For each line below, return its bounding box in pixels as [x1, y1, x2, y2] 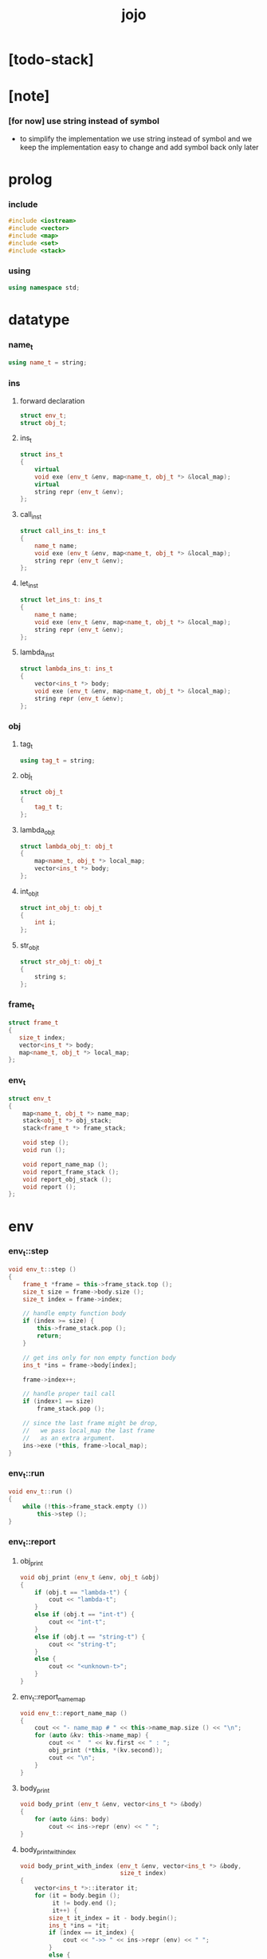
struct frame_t [8, 1019, 59, 1027]
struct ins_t [19, 451, 64, 459]
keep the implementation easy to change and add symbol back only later [19, 142, 259, 152]
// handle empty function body [22, 1309, 127, 1317]
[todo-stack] [8, 50, 94, 69]
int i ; [34, 919, 57, 927]
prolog [8, 170, 53, 189]
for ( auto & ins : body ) [34, 1815, 110, 1823]
